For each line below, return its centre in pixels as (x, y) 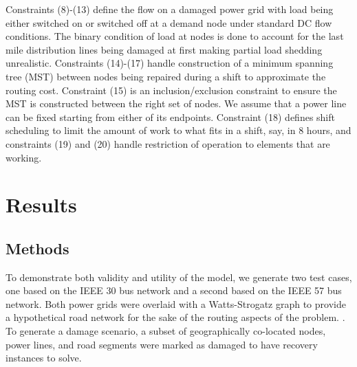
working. (24, 157)
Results (41, 204)
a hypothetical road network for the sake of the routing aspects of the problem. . (175, 317)
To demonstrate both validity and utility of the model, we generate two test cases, (179, 277)
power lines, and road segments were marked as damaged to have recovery (162, 344)
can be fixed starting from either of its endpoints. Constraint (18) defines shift (170, 116)
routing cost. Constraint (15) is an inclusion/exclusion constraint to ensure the (171, 90)
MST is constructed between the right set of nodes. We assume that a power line (176, 103)
